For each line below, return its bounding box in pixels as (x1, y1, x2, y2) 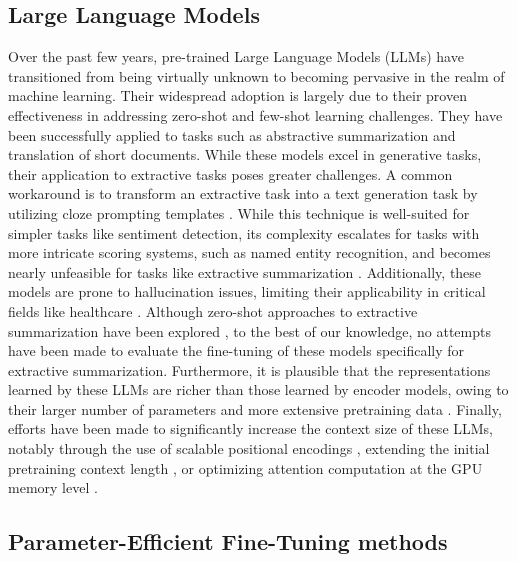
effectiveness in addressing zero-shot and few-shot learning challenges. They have (8, 104, 503, 125)
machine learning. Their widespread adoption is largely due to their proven (8, 85, 467, 106)
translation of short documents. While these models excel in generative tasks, (8, 144, 482, 165)
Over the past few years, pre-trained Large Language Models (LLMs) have (8, 46, 464, 67)
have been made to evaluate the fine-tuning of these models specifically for (8, 340, 465, 361)
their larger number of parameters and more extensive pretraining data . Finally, (8, 398, 502, 419)
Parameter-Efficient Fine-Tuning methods (8, 526, 448, 557)
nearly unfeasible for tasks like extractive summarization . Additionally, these (8, 261, 482, 282)
